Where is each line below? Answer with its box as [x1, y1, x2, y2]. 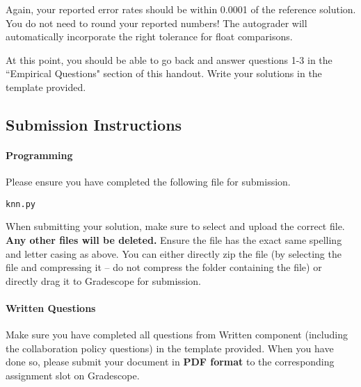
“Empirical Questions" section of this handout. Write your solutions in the [6, 66, 322, 81]
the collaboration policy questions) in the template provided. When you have [6, 340, 334, 355]
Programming [6, 147, 73, 162]
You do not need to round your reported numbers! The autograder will [6, 15, 307, 30]
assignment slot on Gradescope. [6, 368, 140, 382]
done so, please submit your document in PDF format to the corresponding [6, 354, 335, 369]
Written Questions [6, 300, 96, 315]
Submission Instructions [6, 113, 182, 135]
